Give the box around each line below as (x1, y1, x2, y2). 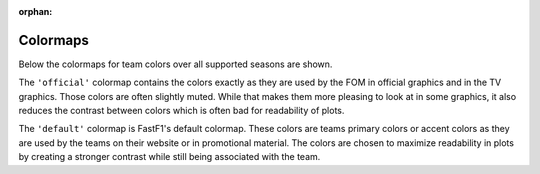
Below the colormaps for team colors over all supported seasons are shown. (18, 58, 333, 70)
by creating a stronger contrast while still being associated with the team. (18, 151, 321, 163)
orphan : (18, 6, 53, 17)
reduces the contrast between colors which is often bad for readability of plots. (18, 105, 345, 117)
